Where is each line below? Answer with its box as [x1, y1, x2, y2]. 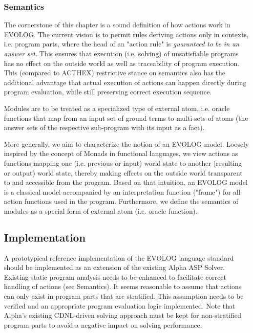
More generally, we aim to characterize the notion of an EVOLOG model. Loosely [4, 138, 249, 149]
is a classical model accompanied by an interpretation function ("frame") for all [4, 186, 241, 197]
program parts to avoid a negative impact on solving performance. [4, 319, 202, 330]
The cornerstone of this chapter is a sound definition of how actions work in [4, 20, 231, 30]
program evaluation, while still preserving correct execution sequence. [4, 87, 212, 97]
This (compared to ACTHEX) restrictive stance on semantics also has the [4, 67, 226, 78]
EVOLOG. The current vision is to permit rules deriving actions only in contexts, [4, 29, 249, 39]
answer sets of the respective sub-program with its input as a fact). [4, 122, 205, 133]
